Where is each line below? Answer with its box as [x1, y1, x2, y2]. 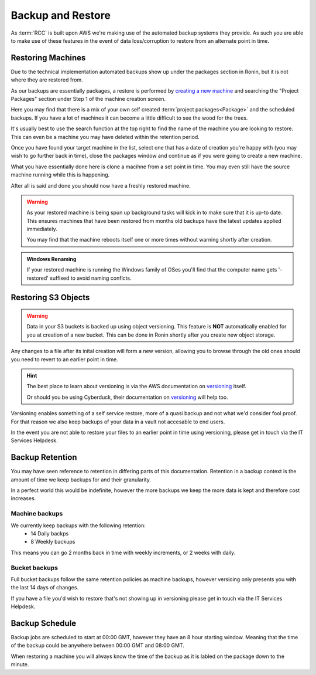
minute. [11, 661, 29, 668]
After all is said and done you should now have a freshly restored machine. [11, 182, 191, 189]
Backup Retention [11, 452, 77, 463]
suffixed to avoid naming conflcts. [50, 274, 132, 281]
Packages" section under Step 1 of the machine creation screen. [11, 96, 166, 103]
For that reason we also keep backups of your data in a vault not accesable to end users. [11, 418, 225, 425]
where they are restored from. [11, 76, 83, 83]
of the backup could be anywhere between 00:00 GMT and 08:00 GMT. [11, 642, 184, 649]
